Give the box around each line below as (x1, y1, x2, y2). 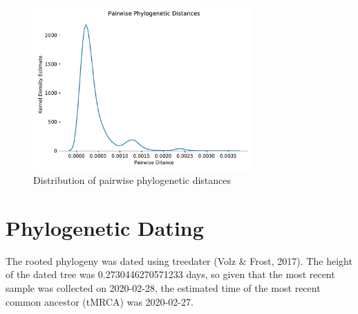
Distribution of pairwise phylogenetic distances (33, 173, 232, 187)
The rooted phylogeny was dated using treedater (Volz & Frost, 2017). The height (6, 253, 352, 268)
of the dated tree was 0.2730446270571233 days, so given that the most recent (6, 267, 335, 281)
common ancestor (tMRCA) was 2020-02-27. (6, 294, 194, 308)
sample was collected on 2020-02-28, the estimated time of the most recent (6, 281, 321, 295)
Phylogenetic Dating (6, 213, 204, 241)
